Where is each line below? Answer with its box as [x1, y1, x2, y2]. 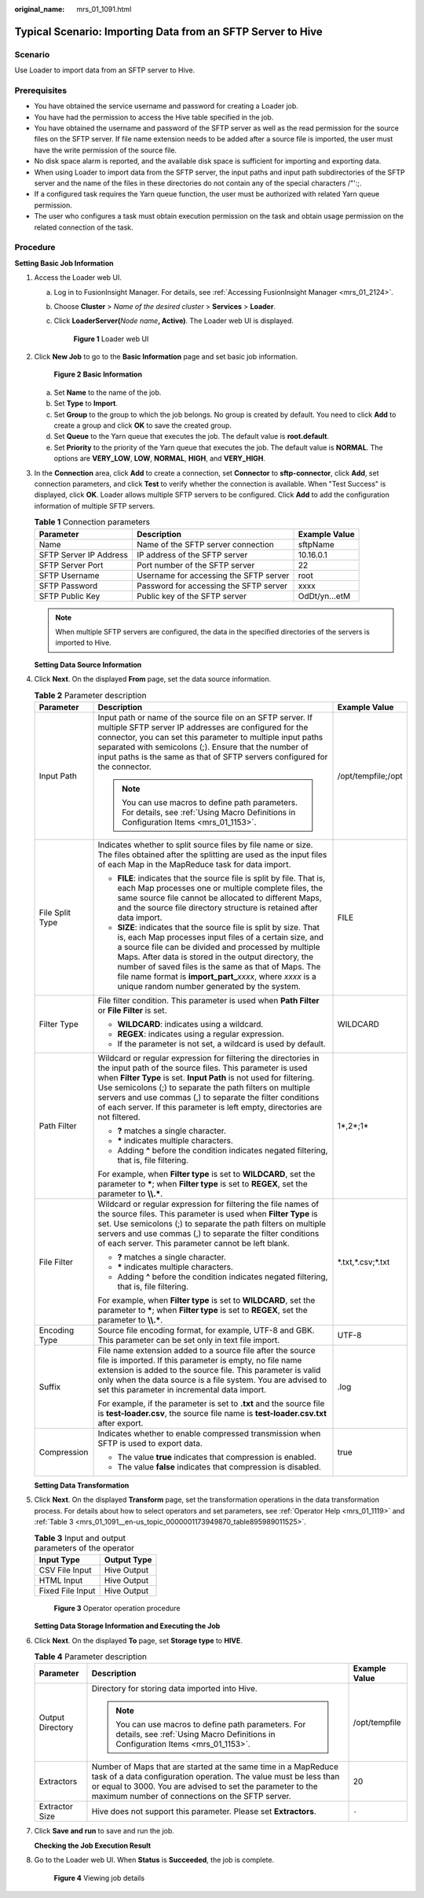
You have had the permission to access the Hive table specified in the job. [34, 112, 274, 122]
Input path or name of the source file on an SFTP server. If [97, 712, 313, 723]
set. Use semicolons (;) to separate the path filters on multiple [97, 1218, 326, 1229]
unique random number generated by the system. [117, 980, 302, 991]
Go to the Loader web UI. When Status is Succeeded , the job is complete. [34, 1856, 275, 1865]
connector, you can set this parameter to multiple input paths [97, 731, 323, 742]
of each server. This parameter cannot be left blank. [97, 1238, 290, 1249]
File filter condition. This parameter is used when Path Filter [97, 995, 320, 1006]
